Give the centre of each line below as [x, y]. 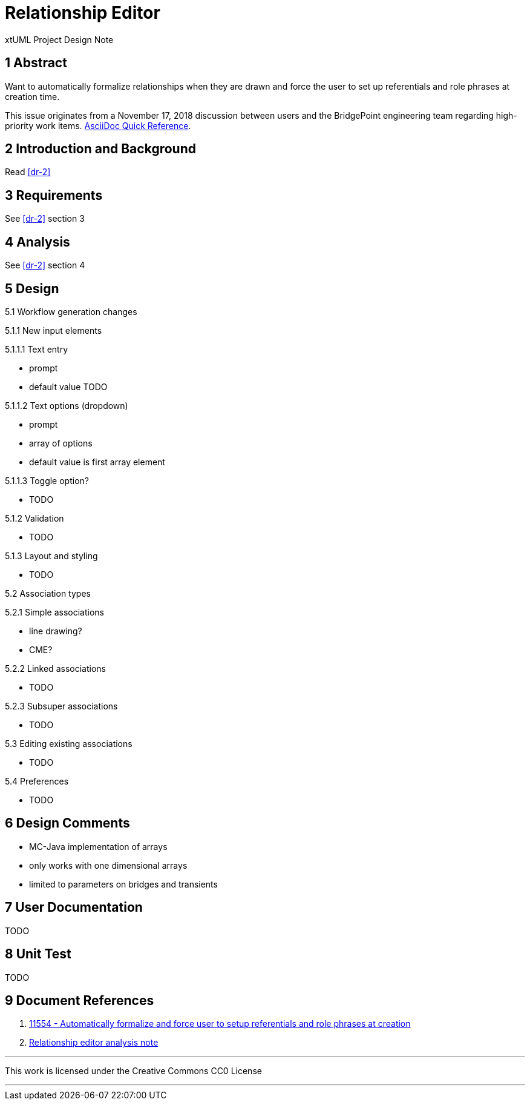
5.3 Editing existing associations [69, 743]
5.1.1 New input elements [54, 330]
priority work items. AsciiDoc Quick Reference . [98, 125]
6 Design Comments [67, 823]
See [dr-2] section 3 [45, 219]
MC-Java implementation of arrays [98, 846]
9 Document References [80, 1000]
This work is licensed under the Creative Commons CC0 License [133, 1071]
